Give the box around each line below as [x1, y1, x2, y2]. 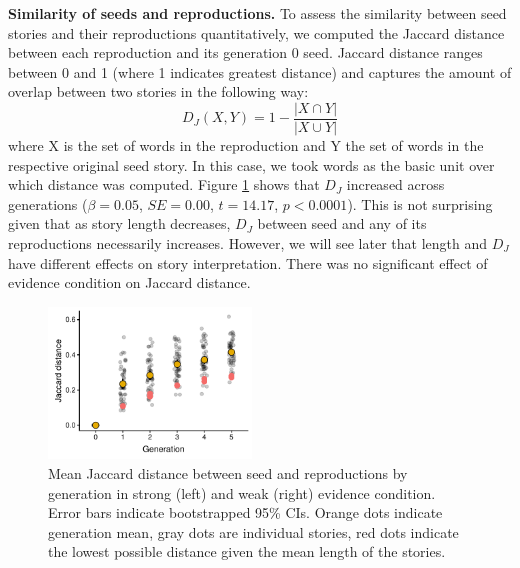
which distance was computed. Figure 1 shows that [8, 174, 320, 195]
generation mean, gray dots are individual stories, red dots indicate [48, 521, 459, 542]
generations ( [8, 193, 88, 214]
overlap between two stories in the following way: [8, 81, 309, 102]
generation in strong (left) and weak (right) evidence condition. [48, 482, 436, 503]
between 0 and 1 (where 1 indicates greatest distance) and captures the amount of [8, 61, 512, 82]
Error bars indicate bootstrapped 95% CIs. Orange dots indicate [48, 502, 443, 523]
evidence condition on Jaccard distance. [8, 272, 251, 293]
